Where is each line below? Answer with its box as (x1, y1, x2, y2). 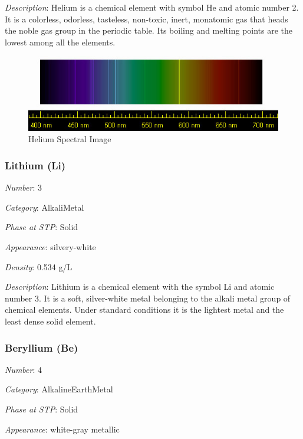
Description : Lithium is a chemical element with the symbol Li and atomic (5, 280, 275, 293)
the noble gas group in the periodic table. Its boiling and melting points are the (5, 24, 293, 37)
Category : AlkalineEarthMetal (5, 383, 113, 395)
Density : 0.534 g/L (5, 260, 73, 273)
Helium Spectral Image (28, 133, 111, 145)
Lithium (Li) (5, 158, 66, 172)
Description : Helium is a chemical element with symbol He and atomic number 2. (5, 1, 299, 13)
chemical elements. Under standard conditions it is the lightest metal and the (5, 303, 284, 316)
